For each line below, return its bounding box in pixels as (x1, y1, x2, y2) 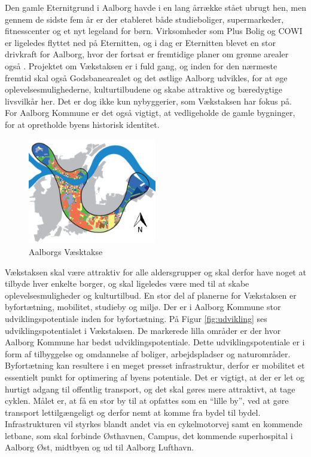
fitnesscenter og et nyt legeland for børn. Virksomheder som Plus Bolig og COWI (5, 24, 303, 37)
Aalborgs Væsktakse (29, 245, 103, 257)
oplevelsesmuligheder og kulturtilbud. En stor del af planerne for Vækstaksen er (5, 289, 297, 301)
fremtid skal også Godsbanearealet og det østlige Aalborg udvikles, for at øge (5, 71, 288, 84)
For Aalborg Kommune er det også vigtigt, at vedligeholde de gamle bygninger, (5, 106, 295, 119)
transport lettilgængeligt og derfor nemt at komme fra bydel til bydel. (5, 406, 261, 418)
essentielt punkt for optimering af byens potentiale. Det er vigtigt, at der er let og (5, 370, 305, 383)
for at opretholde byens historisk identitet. (5, 118, 160, 130)
